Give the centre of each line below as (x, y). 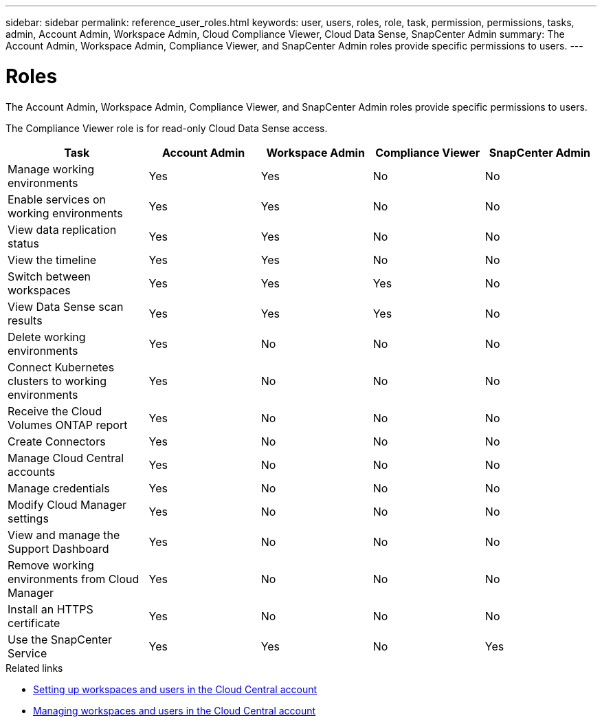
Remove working (51, 565)
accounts (32, 471)
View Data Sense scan (66, 306)
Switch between (49, 276)
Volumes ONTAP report (68, 425)
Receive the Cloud (55, 411)
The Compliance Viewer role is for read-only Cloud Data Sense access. (167, 128)
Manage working (51, 169)
